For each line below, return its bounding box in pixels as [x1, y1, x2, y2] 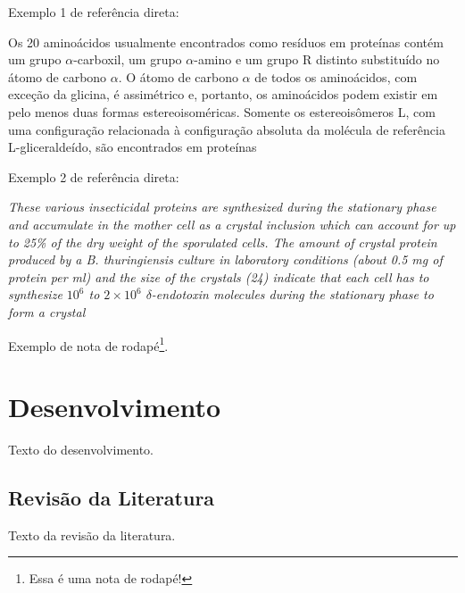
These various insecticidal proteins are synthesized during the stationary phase [8, 197, 436, 216]
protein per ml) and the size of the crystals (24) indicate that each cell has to [8, 267, 429, 286]
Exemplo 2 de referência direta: [8, 167, 179, 186]
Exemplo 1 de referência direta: [8, 3, 179, 21]
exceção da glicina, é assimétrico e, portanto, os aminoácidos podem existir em [8, 85, 438, 104]
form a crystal [8, 302, 86, 321]
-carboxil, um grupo [73, 50, 182, 69]
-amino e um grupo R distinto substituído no [194, 50, 440, 69]
